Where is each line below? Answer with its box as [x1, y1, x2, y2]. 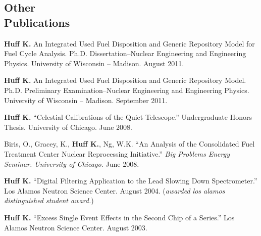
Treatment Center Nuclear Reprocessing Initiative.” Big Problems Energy [4, 148, 230, 159]
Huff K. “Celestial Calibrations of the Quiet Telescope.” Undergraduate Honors [4, 112, 252, 122]
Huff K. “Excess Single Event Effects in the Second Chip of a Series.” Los [4, 212, 235, 222]
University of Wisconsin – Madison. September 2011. [4, 95, 168, 105]
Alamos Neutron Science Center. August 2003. [4, 222, 147, 232]
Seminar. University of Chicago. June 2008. [4, 158, 139, 169]
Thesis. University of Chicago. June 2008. [4, 121, 133, 132]
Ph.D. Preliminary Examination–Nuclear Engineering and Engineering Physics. [4, 84, 249, 95]
